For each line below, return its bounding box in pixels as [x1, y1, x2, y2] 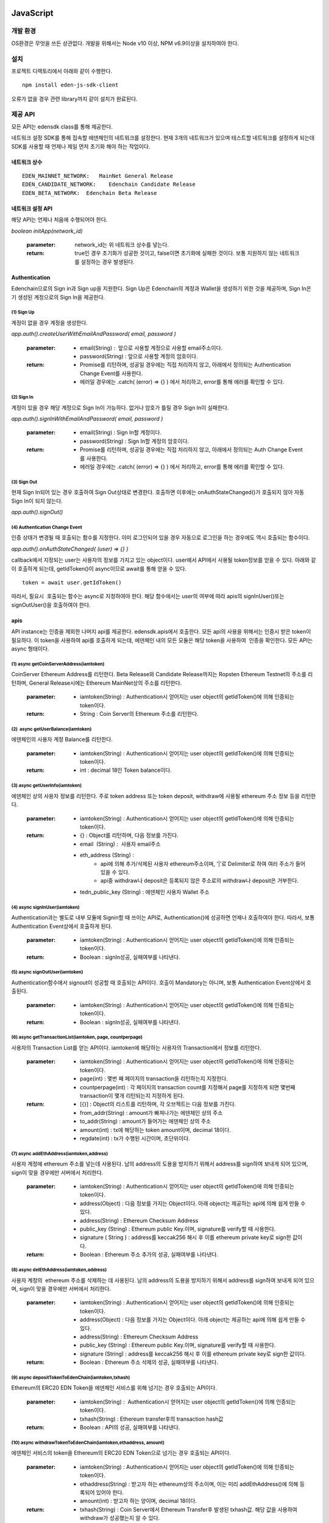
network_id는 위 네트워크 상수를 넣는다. [74, 241, 169, 248]
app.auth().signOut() [11, 509, 63, 516]
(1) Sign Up [11, 309, 35, 316]
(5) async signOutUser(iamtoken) [11, 969, 83, 975]
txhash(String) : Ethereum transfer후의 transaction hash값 [80, 1415, 224, 1422]
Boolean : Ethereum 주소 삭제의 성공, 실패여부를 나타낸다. [80, 1359, 219, 1366]
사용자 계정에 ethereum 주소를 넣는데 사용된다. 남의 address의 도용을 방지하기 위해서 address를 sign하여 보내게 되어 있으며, [11, 1161, 308, 1168]
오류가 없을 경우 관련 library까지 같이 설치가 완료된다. [11, 95, 138, 102]
